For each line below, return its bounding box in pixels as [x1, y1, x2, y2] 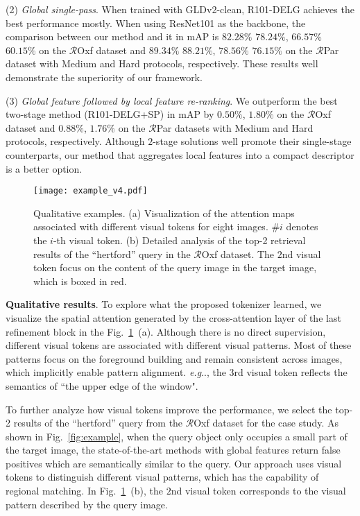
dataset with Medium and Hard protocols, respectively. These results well [6, 56, 318, 71]
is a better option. [6, 161, 83, 175]
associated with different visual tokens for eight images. [33, 219, 268, 234]
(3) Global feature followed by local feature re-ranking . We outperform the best [6, 93, 338, 108]
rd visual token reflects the [234, 365, 348, 379]
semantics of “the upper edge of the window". [6, 378, 198, 393]
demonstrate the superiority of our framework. [6, 69, 203, 84]
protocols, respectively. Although [6, 134, 145, 148]
